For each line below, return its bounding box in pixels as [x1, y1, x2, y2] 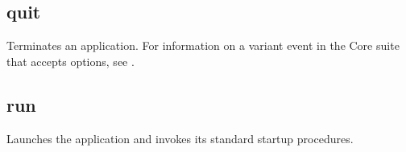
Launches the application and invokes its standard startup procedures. [6, 129, 354, 146]
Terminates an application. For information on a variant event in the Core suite [6, 37, 400, 54]
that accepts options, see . [6, 52, 135, 69]
